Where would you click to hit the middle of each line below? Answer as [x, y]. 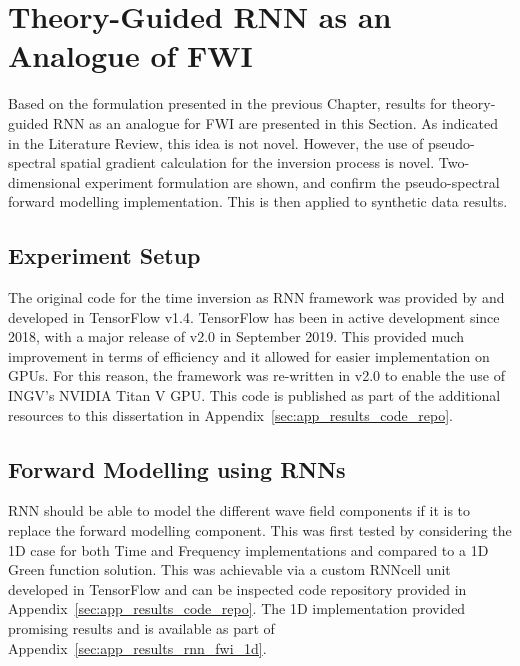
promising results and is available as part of [141, 628]
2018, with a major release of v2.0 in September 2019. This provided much [236, 336]
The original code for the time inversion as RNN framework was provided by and [256, 297]
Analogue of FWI [130, 55]
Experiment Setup [104, 255]
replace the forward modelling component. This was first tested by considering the [260, 530]
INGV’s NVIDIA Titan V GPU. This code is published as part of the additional [254, 395]
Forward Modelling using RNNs [177, 468]
